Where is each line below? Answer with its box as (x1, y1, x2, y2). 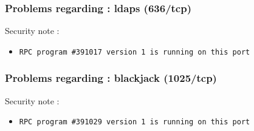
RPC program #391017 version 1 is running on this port (19, 47, 250, 56)
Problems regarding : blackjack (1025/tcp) (5, 70, 217, 86)
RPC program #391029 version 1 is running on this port (19, 118, 250, 127)
